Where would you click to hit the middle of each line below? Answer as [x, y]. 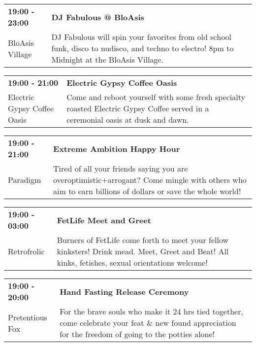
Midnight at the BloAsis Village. [107, 59]
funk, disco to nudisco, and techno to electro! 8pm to [143, 48]
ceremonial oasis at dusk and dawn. [128, 120]
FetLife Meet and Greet [104, 220]
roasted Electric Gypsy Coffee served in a [138, 108]
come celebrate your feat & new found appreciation [148, 323]
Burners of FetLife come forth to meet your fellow [143, 240]
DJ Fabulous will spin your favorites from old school [142, 37]
